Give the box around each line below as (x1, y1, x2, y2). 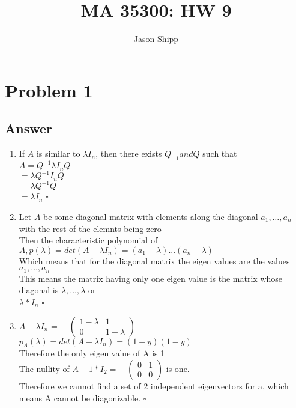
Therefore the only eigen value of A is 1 (19, 347, 165, 359)
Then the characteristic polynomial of (19, 234, 158, 246)
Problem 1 (5, 78, 93, 102)
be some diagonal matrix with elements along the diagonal (43, 210, 258, 222)
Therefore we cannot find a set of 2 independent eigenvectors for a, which (19, 379, 289, 392)
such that (202, 147, 237, 160)
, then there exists (95, 147, 162, 160)
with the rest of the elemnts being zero (19, 222, 162, 234)
